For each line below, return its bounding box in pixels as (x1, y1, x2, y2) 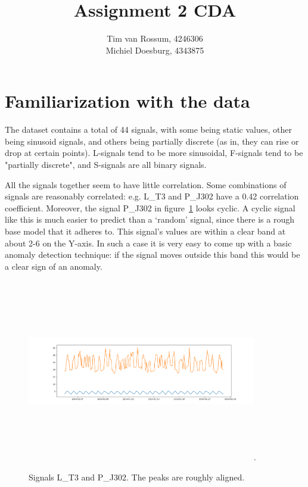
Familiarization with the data (5, 89, 250, 113)
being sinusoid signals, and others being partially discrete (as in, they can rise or (5, 135, 299, 147)
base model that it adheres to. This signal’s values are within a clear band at (5, 225, 286, 237)
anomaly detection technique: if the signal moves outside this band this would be (5, 248, 300, 261)
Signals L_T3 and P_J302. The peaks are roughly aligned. (29, 471, 245, 483)
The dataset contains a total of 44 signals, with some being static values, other (5, 123, 292, 136)
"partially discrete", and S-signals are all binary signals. (5, 158, 207, 171)
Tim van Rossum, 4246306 (107, 32, 203, 45)
